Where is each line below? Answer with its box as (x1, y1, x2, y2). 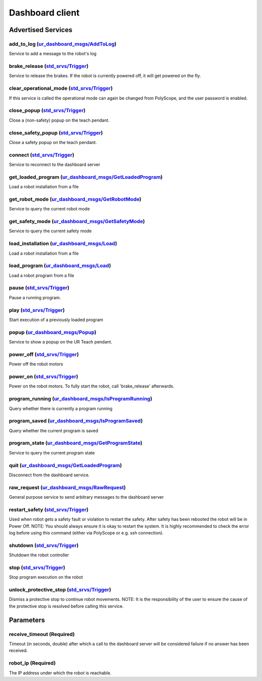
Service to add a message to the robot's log (9, 51, 97, 57)
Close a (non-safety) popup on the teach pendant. (9, 117, 110, 123)
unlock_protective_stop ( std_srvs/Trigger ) (9, 586, 112, 593)
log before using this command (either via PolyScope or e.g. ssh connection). (9, 530, 164, 536)
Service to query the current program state (9, 450, 95, 455)
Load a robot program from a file (9, 272, 75, 278)
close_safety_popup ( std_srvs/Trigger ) (9, 129, 103, 136)
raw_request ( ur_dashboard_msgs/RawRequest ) (9, 484, 126, 491)
